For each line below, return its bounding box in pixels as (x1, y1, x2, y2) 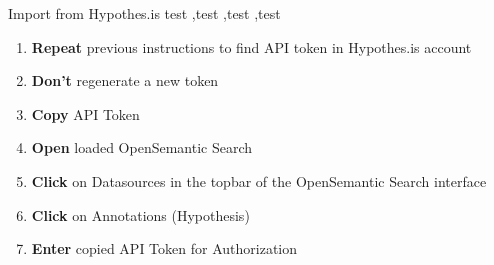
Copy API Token (31, 103, 140, 124)
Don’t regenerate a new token (31, 70, 219, 91)
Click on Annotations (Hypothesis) (31, 204, 250, 225)
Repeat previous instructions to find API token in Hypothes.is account (31, 36, 472, 57)
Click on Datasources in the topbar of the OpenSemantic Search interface (31, 170, 487, 191)
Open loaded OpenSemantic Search (31, 137, 253, 158)
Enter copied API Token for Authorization (31, 238, 298, 259)
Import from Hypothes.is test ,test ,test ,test (8, 3, 281, 23)
